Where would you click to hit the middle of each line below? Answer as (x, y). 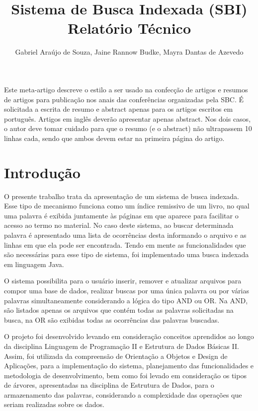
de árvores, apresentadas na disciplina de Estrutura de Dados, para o (109, 385)
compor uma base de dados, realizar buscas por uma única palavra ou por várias (127, 290)
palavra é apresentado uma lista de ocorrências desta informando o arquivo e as (125, 235)
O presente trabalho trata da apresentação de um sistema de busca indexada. (122, 196)
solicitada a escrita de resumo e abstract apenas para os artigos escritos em (119, 109)
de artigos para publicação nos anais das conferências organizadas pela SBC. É (124, 99)
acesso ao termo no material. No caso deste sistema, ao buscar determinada (119, 225)
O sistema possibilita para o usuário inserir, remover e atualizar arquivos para (123, 281)
